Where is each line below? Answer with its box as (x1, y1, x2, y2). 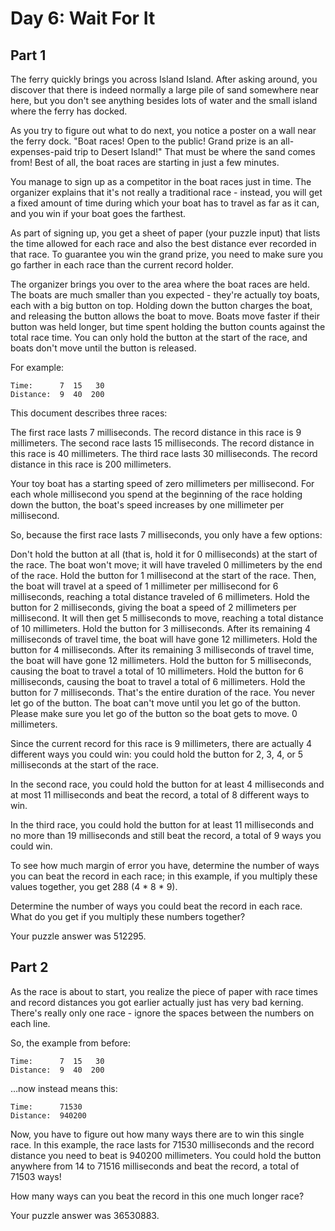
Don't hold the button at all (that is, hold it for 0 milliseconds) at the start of (10, 548, 318, 560)
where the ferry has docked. (10, 105, 128, 117)
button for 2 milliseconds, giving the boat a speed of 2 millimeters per (10, 602, 297, 613)
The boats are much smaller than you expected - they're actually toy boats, (10, 289, 320, 301)
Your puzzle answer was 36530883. (10, 1209, 160, 1221)
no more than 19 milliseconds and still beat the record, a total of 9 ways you (10, 830, 322, 841)
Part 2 (10, 959, 49, 976)
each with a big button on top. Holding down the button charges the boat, (10, 300, 313, 311)
